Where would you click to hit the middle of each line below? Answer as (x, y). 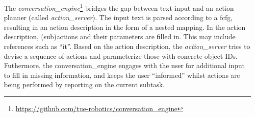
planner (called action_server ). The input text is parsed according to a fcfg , (118, 17)
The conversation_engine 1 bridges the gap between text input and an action (119, 7)
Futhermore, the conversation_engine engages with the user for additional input (125, 65)
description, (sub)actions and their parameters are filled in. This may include (120, 36)
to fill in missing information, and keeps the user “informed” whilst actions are (122, 75)
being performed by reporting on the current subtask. (84, 84)
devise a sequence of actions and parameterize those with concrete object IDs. (121, 56)
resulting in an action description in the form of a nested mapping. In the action (125, 27)
